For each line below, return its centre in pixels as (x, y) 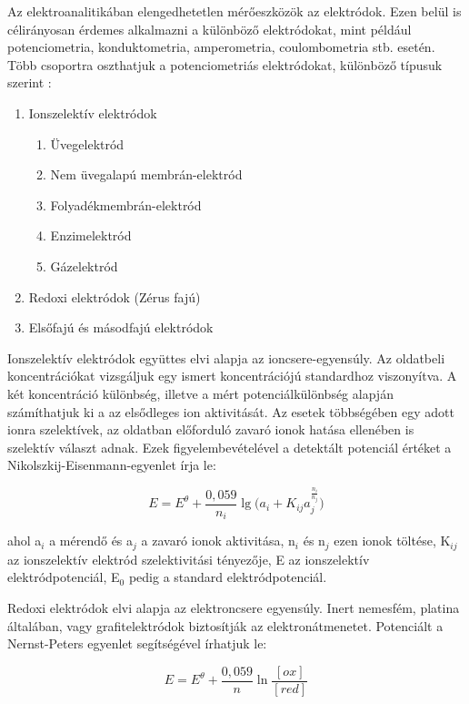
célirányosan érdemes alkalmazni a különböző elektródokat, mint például (210, 29)
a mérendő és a (91, 541)
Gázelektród (84, 265)
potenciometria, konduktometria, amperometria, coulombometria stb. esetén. (221, 47)
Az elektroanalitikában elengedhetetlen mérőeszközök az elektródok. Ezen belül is (234, 11)
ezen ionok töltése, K (392, 541)
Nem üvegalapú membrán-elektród (146, 174)
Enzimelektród (91, 235)
